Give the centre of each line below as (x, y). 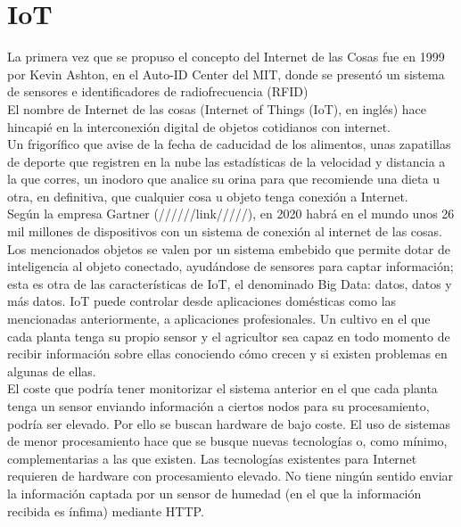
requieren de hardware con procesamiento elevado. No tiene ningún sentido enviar (230, 476)
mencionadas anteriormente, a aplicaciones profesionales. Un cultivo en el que (219, 319)
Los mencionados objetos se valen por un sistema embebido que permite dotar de (229, 248)
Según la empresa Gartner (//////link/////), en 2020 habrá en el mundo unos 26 (231, 214)
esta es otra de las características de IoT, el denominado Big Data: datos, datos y (230, 283)
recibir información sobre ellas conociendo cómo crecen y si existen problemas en (227, 354)
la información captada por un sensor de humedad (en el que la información (214, 493)
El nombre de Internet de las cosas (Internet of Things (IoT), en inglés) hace (217, 108)
